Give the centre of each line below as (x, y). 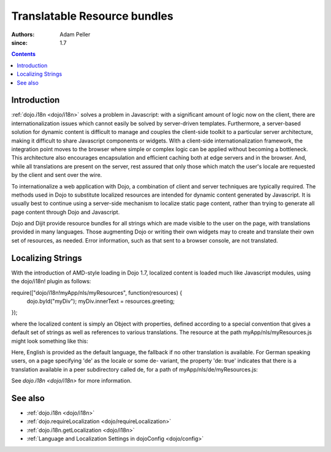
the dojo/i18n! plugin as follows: (51, 281)
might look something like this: (50, 341)
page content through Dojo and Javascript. (66, 212)
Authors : (23, 34)
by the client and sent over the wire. (57, 175)
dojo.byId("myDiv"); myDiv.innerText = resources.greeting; (101, 301)
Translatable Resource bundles (93, 16)
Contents (24, 54)
